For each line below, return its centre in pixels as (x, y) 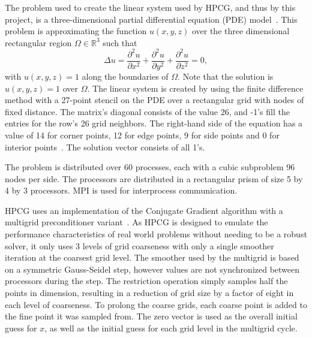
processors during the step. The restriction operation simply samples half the (146, 281)
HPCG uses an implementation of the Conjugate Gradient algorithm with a (144, 210)
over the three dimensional (241, 31)
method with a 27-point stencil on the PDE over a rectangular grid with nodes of (154, 100)
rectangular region (38, 42)
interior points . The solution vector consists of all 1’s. (105, 147)
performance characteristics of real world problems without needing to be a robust (156, 234)
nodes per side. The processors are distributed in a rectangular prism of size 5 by (154, 178)
